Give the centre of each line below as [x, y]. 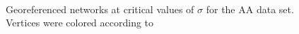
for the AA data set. [250, 9]
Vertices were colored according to [80, 23]
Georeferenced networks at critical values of [100, 9]
